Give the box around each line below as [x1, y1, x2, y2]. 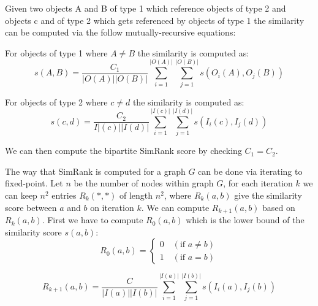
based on [262, 201, 295, 213]
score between [5, 201, 57, 213]
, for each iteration [223, 177, 293, 189]
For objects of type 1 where [5, 46, 108, 59]
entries [51, 189, 77, 201]
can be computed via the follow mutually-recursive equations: [5, 26, 236, 39]
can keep [5, 189, 37, 201]
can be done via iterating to [198, 164, 303, 177]
